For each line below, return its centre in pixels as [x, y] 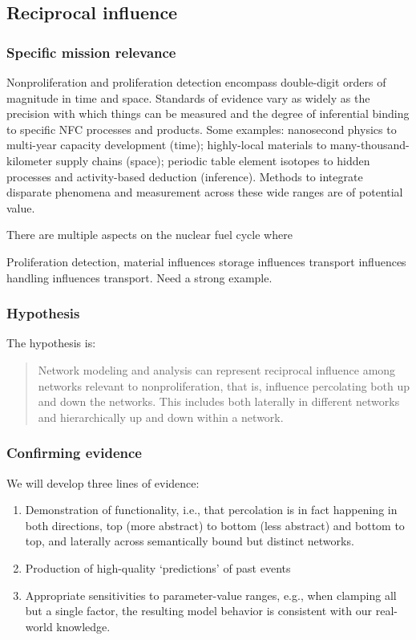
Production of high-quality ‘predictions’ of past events [158, 567]
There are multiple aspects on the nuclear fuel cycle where [149, 235]
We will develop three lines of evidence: [103, 482]
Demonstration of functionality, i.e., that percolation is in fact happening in [211, 510]
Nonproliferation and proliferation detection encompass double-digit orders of [196, 82]
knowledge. [83, 626]
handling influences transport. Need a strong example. [139, 277]
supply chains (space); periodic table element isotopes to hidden [213, 160]
